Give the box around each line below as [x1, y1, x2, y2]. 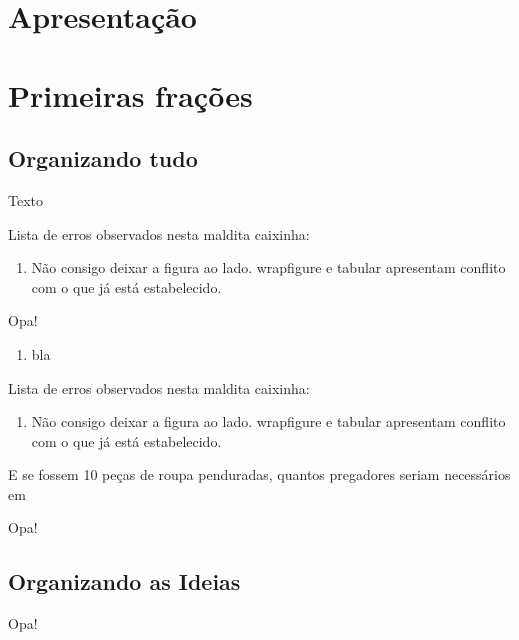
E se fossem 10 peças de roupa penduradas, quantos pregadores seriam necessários [8, 464, 511, 485]
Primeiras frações [8, 74, 253, 115]
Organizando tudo [8, 143, 198, 174]
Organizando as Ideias [8, 566, 241, 597]
